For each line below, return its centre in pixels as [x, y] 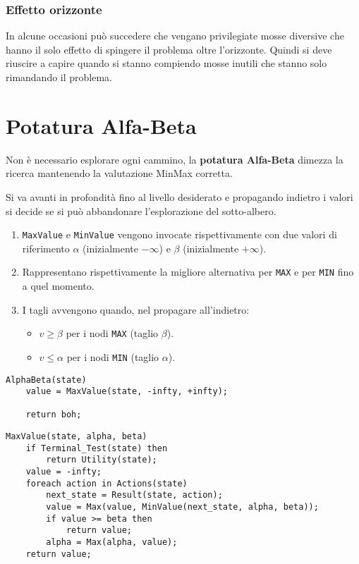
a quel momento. [58, 286]
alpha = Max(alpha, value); [112, 542]
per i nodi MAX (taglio [112, 333]
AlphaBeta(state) [46, 380]
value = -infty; [64, 472]
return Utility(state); [102, 460]
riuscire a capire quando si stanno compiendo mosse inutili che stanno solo [166, 63]
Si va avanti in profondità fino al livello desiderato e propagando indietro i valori [179, 196]
